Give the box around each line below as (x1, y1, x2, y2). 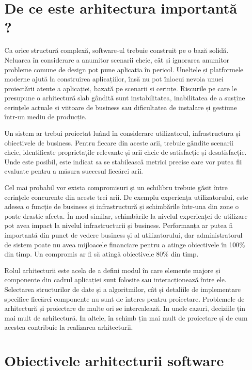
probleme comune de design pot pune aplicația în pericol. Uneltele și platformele (4, 64, 243, 74)
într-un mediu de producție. (4, 112, 87, 122)
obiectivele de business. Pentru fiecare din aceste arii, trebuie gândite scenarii (4, 137, 234, 147)
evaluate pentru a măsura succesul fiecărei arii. (4, 166, 143, 176)
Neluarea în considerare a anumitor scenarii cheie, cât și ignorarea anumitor (4, 54, 230, 64)
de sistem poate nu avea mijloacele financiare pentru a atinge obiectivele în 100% (4, 239, 245, 249)
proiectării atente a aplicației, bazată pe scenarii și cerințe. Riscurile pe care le (4, 83, 237, 93)
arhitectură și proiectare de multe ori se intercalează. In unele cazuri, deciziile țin (4, 303, 245, 313)
